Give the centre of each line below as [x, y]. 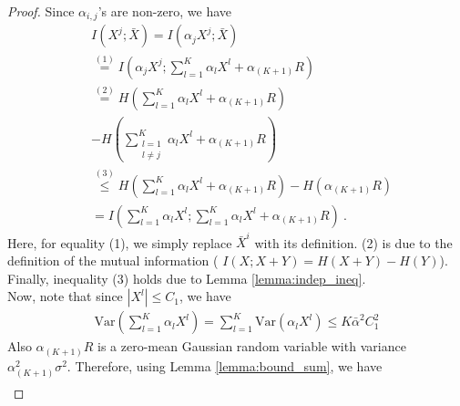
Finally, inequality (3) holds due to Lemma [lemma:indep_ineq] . [187, 278]
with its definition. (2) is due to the [353, 242]
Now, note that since [65, 296]
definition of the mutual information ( [113, 260]
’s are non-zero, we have [165, 11]
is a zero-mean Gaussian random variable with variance [252, 346]
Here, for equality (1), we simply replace [120, 242]
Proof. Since [41, 11]
